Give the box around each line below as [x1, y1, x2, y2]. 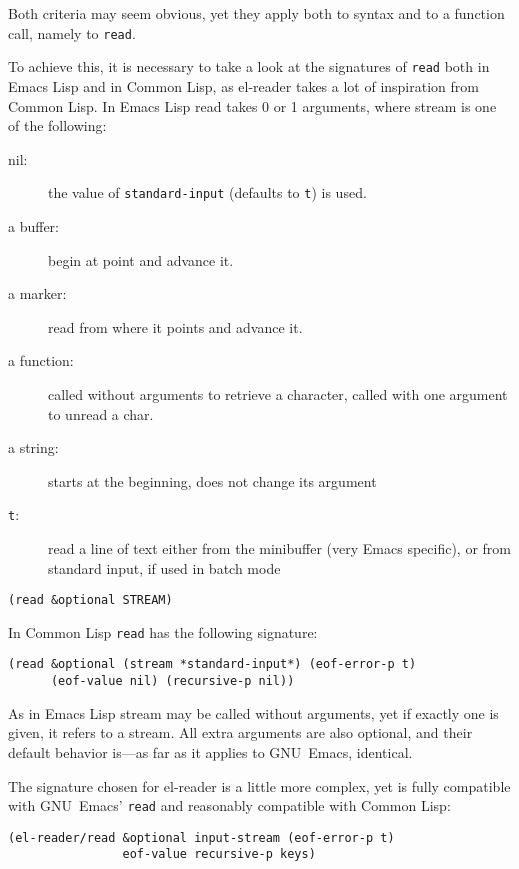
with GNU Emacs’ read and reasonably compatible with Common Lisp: [8, 795, 451, 816]
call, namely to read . [8, 22, 136, 43]
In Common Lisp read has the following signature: [8, 621, 318, 642]
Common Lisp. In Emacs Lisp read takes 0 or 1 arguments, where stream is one [8, 95, 497, 116]
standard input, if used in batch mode [48, 557, 281, 578]
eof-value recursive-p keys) [122, 847, 316, 862]
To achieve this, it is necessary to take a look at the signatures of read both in [8, 56, 490, 77]
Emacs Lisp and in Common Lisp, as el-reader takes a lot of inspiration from [8, 75, 479, 96]
